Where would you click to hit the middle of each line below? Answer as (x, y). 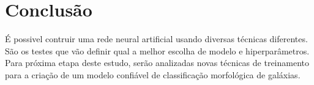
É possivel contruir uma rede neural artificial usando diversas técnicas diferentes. (156, 39)
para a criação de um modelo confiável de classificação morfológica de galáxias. (153, 74)
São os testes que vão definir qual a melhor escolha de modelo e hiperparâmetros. (157, 50)
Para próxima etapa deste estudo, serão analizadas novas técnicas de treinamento (157, 63)
